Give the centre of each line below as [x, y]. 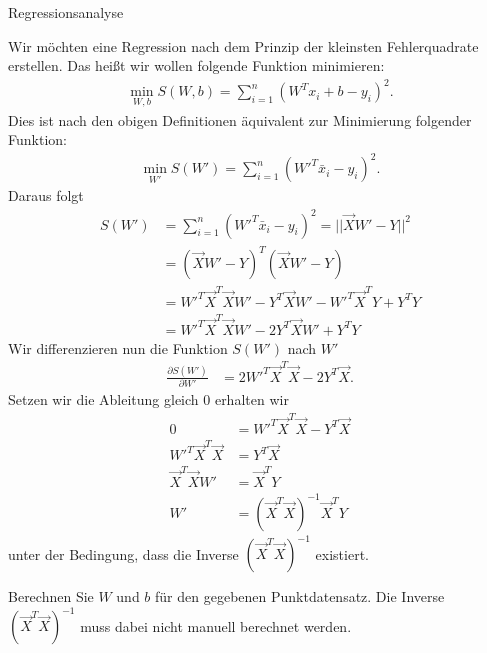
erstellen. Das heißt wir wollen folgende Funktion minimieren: [196, 65]
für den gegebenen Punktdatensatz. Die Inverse [300, 596]
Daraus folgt [46, 195]
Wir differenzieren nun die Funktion [118, 347]
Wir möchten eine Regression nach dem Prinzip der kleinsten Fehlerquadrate [243, 45]
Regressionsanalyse [66, 12]
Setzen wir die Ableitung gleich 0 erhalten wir [148, 399]
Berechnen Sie [51, 596]
